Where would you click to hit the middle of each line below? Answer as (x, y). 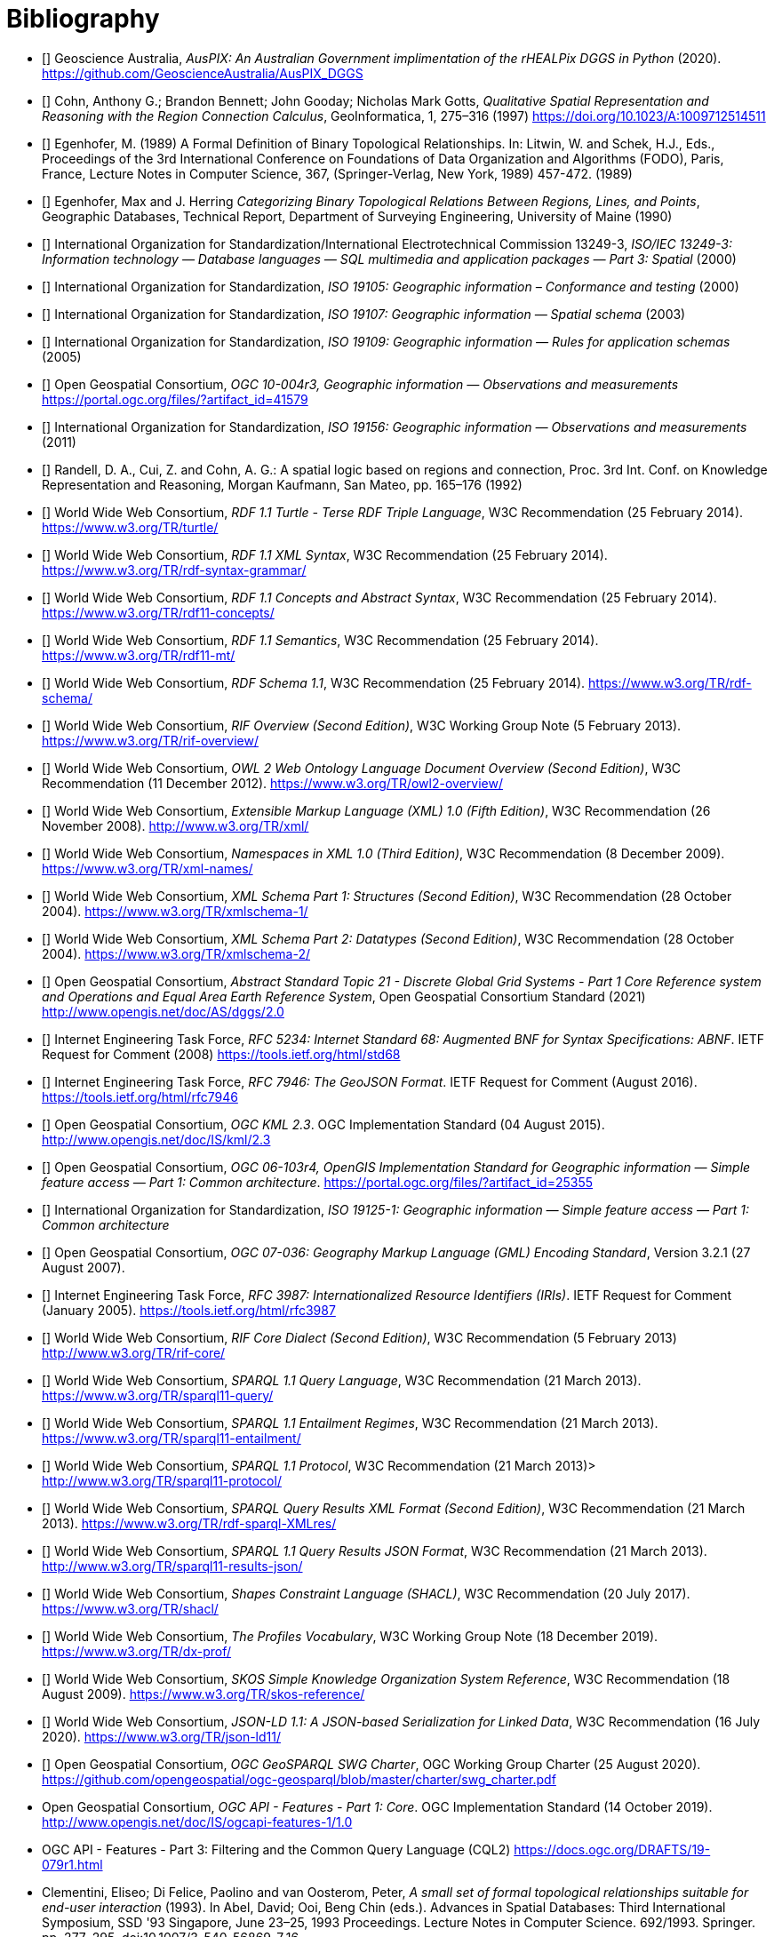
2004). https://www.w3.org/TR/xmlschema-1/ (175, 911)
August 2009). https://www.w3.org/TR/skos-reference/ (203, 1694)
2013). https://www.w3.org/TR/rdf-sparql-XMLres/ (189, 1523)
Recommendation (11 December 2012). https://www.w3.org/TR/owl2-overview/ (272, 783)
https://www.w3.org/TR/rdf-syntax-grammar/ (174, 570)
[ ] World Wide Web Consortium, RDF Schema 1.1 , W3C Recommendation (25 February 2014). (314, 682)
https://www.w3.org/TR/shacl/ (130, 1608)
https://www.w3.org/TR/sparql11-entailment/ (172, 1438)
